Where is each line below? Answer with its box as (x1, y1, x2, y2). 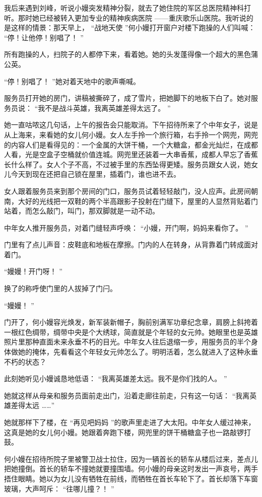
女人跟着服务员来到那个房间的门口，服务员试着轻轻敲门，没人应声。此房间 (4, 185, 251, 196)
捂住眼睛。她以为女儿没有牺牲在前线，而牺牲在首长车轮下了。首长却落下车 (4, 473, 251, 483)
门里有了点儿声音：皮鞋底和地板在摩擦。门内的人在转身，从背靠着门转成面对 (4, 239, 258, 250)
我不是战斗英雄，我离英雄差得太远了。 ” (38, 102, 171, 113)
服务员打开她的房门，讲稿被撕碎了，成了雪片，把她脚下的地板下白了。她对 (4, 93, 251, 103)
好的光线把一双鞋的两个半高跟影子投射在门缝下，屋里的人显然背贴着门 (25, 195, 258, 206)
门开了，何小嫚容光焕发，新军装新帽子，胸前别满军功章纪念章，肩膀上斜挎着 (4, 317, 258, 327)
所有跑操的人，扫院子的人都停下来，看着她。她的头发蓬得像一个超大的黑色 (4, 49, 251, 59)
